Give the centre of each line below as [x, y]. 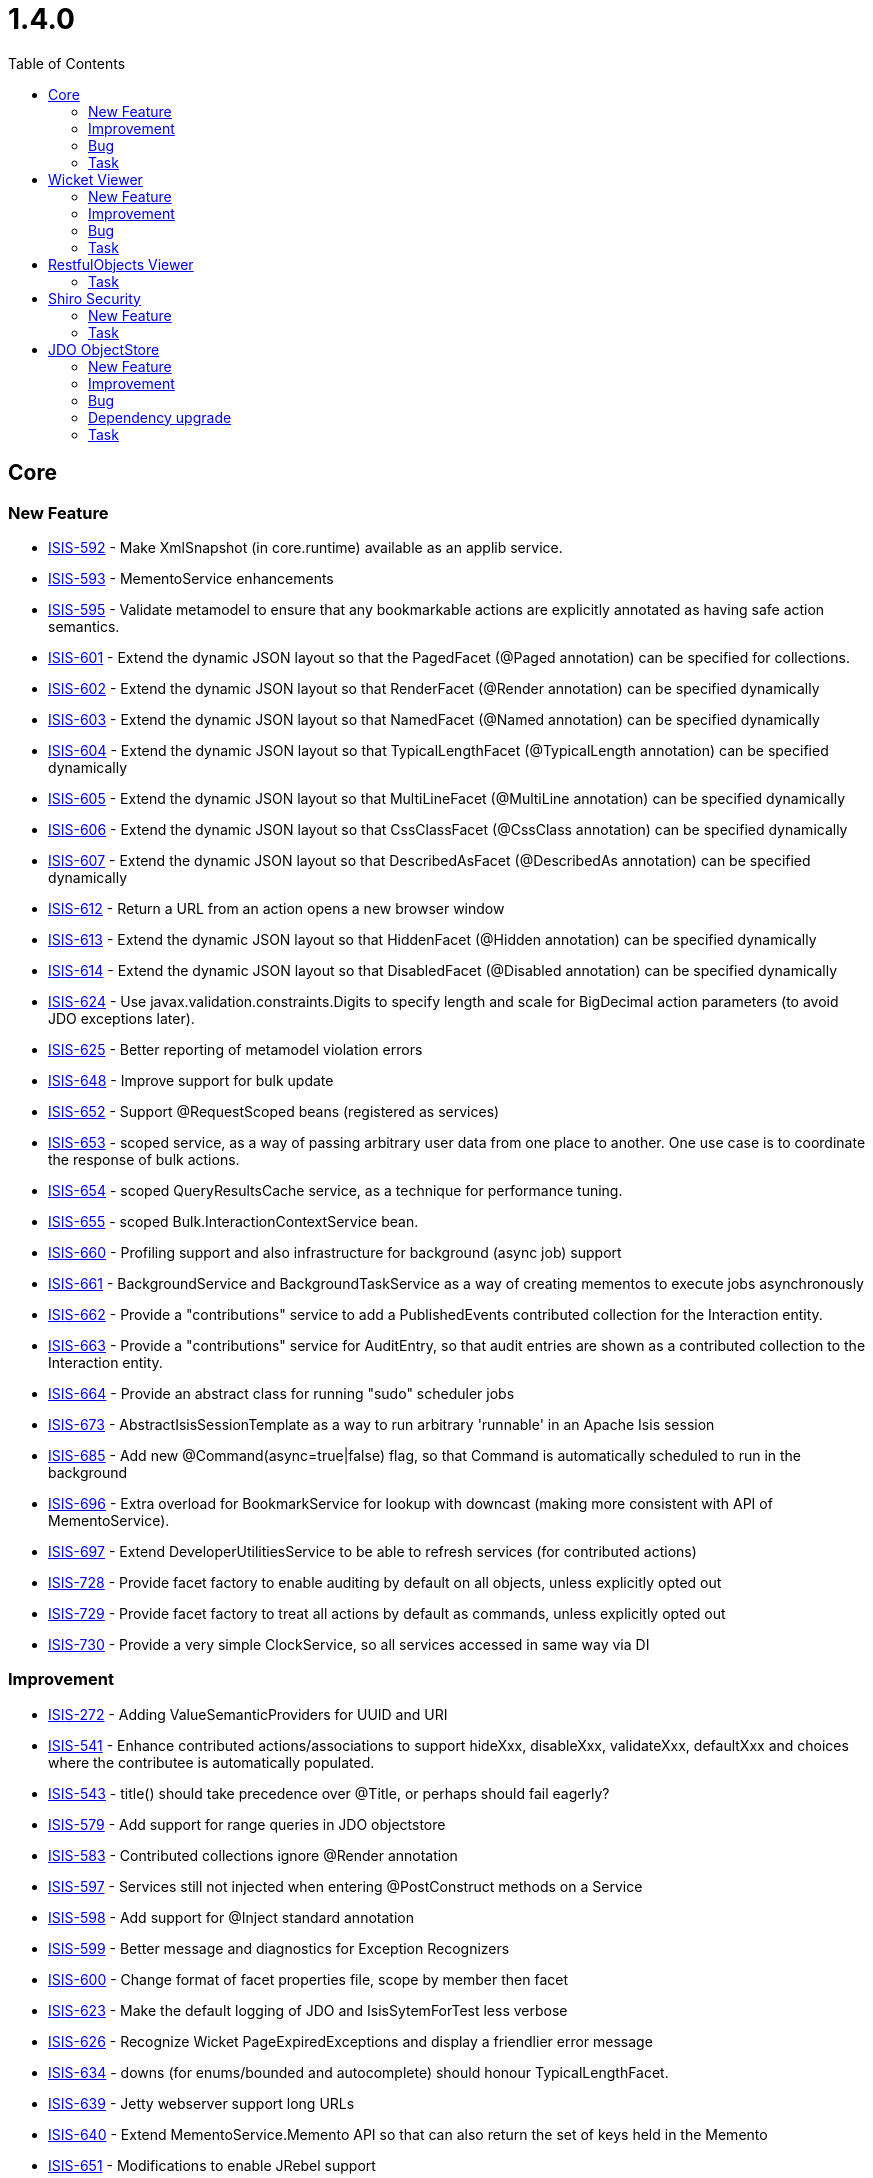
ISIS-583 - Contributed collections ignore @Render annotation [253, 1855]
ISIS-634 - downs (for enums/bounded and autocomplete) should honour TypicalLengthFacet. [358, 2072]
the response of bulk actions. [144, 1159]
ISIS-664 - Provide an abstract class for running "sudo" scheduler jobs [281, 1393]
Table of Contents [67, 63]
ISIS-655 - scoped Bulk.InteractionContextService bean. [233, 1221]
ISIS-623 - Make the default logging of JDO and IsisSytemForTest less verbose [308, 2010]
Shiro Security [94, 298]
